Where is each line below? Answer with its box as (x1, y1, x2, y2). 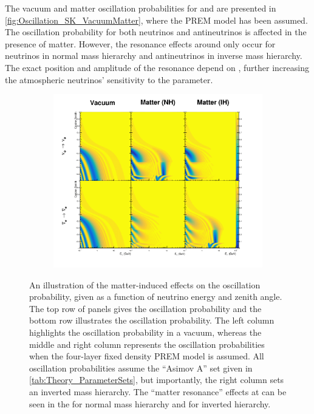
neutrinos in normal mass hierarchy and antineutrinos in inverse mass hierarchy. (5, 49, 302, 62)
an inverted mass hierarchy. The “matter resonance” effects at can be (29, 385, 287, 398)
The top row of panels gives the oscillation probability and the (29, 302, 262, 314)
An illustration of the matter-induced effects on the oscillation (29, 278, 261, 291)
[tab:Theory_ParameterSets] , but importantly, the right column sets (29, 373, 284, 386)
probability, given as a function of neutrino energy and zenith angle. (29, 290, 282, 303)
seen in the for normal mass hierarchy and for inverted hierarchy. (29, 397, 271, 410)
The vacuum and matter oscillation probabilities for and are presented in (5, 2, 276, 14)
